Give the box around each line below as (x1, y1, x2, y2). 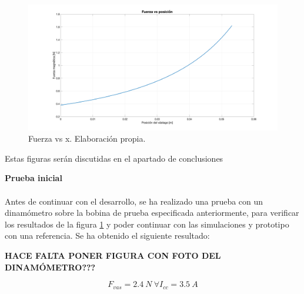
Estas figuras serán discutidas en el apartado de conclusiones (5, 152, 223, 164)
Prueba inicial (5, 172, 62, 184)
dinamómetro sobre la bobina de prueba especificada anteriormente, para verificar (5, 206, 299, 219)
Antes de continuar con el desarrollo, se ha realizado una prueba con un (5, 195, 263, 207)
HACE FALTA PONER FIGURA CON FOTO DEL (5, 249, 221, 261)
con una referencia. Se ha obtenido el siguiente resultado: (5, 229, 210, 242)
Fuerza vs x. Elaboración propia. (28, 132, 146, 145)
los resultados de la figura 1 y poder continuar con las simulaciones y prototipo (5, 218, 289, 230)
